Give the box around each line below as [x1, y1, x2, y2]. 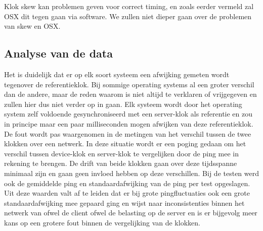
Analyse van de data [4, 45, 113, 61]
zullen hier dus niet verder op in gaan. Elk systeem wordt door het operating [4, 98, 242, 109]
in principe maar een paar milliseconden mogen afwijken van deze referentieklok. [4, 118, 253, 129]
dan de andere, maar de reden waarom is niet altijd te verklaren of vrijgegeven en [4, 89, 257, 99]
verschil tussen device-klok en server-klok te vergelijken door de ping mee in [4, 148, 239, 158]
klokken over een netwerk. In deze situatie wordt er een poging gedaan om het [4, 138, 246, 149]
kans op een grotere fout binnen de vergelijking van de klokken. [4, 217, 200, 227]
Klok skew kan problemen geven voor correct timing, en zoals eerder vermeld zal [4, 1, 254, 11]
